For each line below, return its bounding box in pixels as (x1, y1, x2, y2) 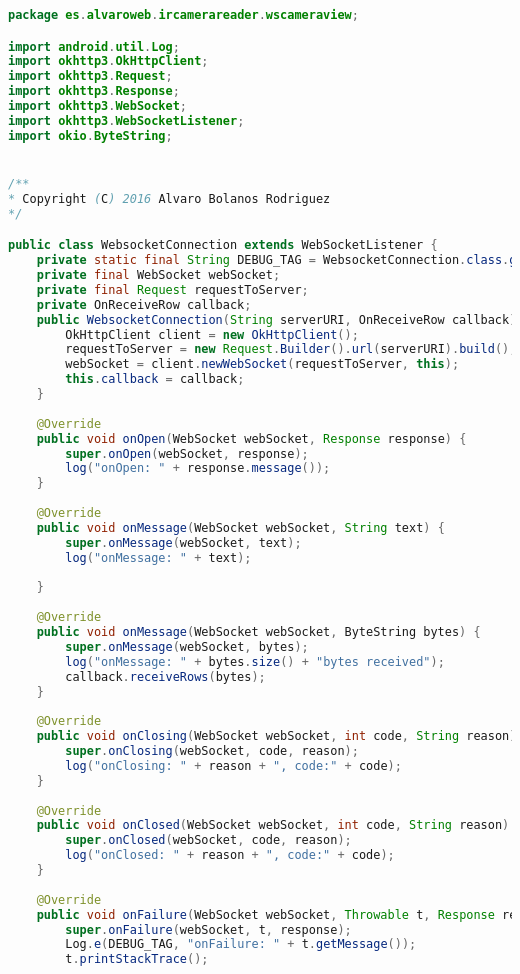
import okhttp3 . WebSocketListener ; (8, 113, 245, 128)
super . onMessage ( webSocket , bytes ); (65, 639, 309, 654)
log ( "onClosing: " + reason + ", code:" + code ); (65, 758, 402, 773)
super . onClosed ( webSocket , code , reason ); (65, 833, 352, 848)
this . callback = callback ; (65, 372, 245, 387)
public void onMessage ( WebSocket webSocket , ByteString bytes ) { (36, 625, 481, 639)
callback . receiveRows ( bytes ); (65, 669, 266, 684)
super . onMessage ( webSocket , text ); (65, 535, 302, 550)
